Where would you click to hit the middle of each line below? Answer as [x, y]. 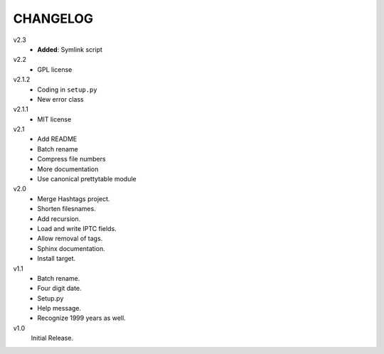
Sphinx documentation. [71, 248]
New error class [61, 99]
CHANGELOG [53, 18]
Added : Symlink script [70, 49]
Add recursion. [59, 219]
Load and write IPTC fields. [77, 228]
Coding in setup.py [67, 90]
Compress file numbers [71, 159]
